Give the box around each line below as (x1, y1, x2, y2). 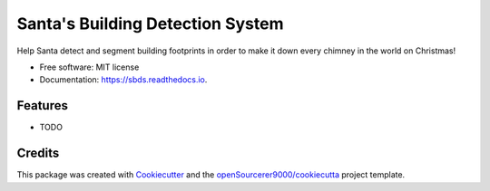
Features (16, 98, 68, 113)
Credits (16, 146, 60, 161)
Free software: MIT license (39, 62, 140, 72)
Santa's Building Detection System (16, 14, 284, 33)
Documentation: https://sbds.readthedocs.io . (39, 74, 208, 85)
